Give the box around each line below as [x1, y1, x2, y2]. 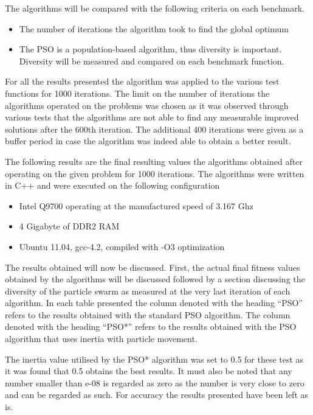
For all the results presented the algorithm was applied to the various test [5, 75, 280, 88]
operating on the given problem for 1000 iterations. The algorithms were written [5, 167, 304, 180]
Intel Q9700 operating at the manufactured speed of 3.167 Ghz [19, 199, 253, 212]
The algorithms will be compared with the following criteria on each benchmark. [5, 2, 304, 14]
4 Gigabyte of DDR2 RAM [19, 220, 120, 232]
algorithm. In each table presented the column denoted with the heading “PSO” [5, 296, 303, 309]
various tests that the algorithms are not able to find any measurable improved [5, 111, 299, 124]
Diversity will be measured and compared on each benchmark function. [19, 54, 284, 67]
